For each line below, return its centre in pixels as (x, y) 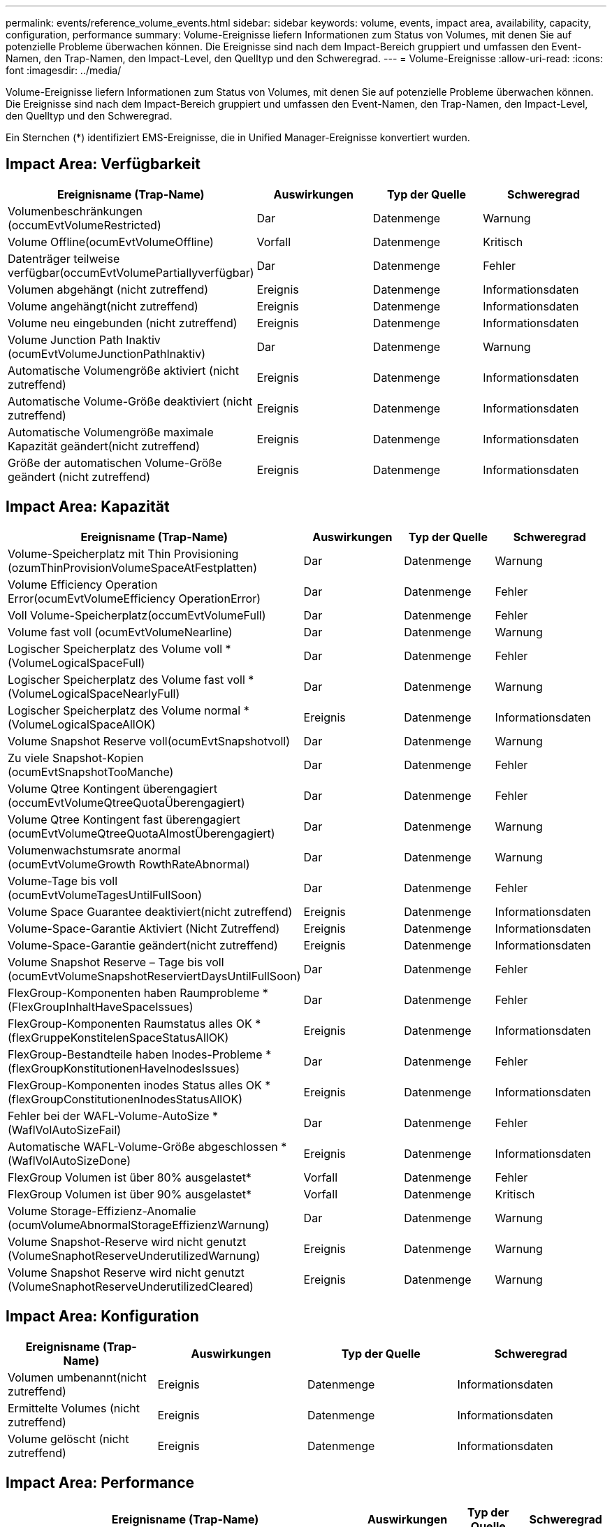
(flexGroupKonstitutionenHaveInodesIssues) (124, 1068)
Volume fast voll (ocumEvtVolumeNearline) (120, 632)
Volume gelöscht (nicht (68, 1439)
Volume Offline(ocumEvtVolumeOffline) (111, 242)
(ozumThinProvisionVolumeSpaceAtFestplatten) (133, 567)
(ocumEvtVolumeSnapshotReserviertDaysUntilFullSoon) (154, 976)
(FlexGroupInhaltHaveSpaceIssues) (101, 1006)
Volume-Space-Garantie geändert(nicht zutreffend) (143, 945)
